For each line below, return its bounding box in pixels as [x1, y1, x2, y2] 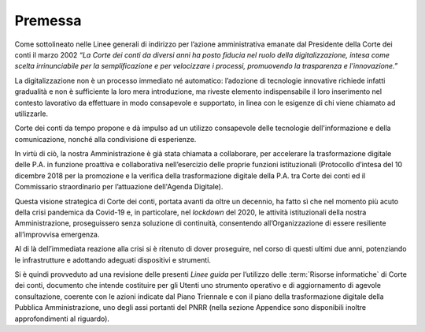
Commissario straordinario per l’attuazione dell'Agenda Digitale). [14, 182, 224, 192]
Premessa [14, 12, 82, 29]
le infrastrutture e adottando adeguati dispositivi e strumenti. [14, 255, 212, 264]
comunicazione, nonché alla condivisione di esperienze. [14, 134, 197, 144]
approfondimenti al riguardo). [14, 314, 110, 323]
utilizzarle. [14, 109, 49, 118]
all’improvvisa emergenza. [14, 229, 100, 239]
